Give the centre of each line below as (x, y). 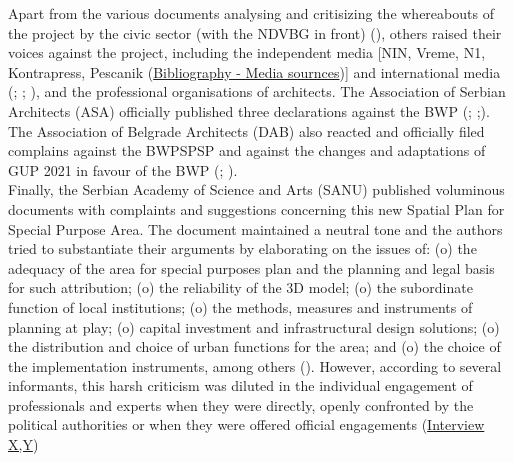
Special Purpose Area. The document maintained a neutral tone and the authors (255, 228)
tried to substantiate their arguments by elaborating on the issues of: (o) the (242, 248)
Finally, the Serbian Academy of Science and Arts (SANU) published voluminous (256, 189)
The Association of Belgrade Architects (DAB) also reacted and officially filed (246, 130)
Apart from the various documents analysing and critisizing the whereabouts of (251, 13)
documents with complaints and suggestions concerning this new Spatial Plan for (256, 208)
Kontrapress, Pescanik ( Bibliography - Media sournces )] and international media (254, 71)
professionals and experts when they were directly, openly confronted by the (241, 404)
